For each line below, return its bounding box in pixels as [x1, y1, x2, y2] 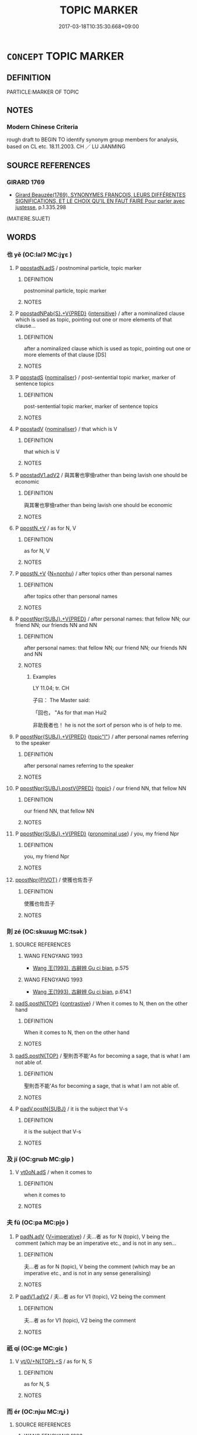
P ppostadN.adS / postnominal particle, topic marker [15, 264, 142, 271]
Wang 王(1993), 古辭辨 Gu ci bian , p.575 [32, 964, 129, 972]
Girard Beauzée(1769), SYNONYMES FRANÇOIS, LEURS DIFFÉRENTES [15, 191, 186, 198]
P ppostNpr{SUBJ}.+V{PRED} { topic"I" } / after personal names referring [15, 733, 189, 740]
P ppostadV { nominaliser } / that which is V [15, 425, 117, 432]
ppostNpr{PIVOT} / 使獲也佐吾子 [15, 876, 93, 883]
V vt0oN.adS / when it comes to [15, 1169, 92, 1176]
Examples [32, 673, 57, 680]
